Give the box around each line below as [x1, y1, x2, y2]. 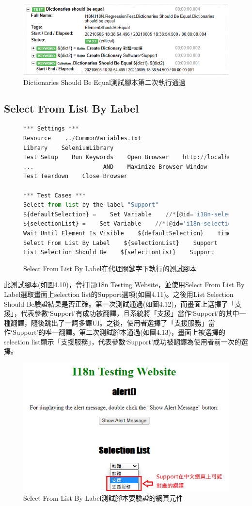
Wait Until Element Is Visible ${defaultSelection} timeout [23, 229, 242, 237]
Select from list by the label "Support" [23, 201, 159, 209]
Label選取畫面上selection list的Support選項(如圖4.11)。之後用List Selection [4, 289, 234, 299]
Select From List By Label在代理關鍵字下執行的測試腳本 [23, 263, 197, 273]
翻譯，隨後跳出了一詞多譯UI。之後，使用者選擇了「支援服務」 [10, 317, 208, 327]
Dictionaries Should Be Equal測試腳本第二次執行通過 [23, 77, 186, 87]
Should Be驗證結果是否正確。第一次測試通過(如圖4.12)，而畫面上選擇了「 [4, 298, 235, 309]
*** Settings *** [23, 125, 79, 132]
